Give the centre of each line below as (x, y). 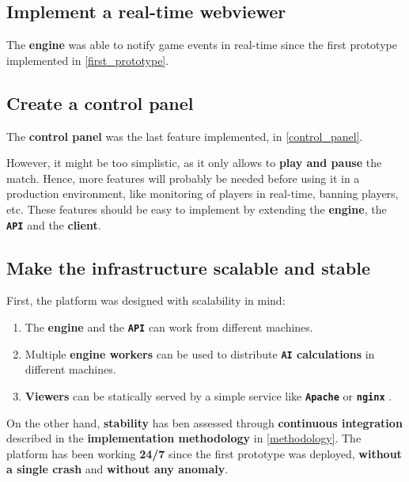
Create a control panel (100, 102)
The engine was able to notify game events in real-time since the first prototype (202, 45)
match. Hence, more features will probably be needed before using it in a (183, 178)
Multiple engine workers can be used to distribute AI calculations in (200, 353)
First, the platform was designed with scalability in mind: (146, 300)
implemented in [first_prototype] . (88, 60)
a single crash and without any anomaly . (117, 469)
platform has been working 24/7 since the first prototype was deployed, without (204, 453)
